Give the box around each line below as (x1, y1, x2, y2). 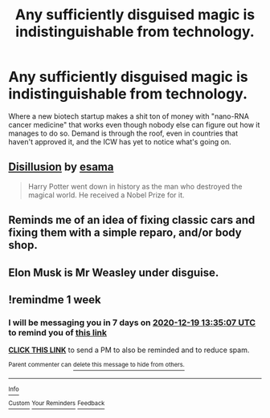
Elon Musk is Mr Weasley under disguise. (8, 266, 219, 279)
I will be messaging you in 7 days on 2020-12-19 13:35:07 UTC (8, 317, 256, 328)
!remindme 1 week (8, 293, 102, 306)
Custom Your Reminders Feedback (8, 399, 105, 407)
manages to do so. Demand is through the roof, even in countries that (8, 128, 239, 138)
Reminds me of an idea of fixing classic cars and (8, 213, 256, 227)
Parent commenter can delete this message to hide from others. (8, 361, 185, 369)
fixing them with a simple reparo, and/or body (8, 226, 243, 240)
